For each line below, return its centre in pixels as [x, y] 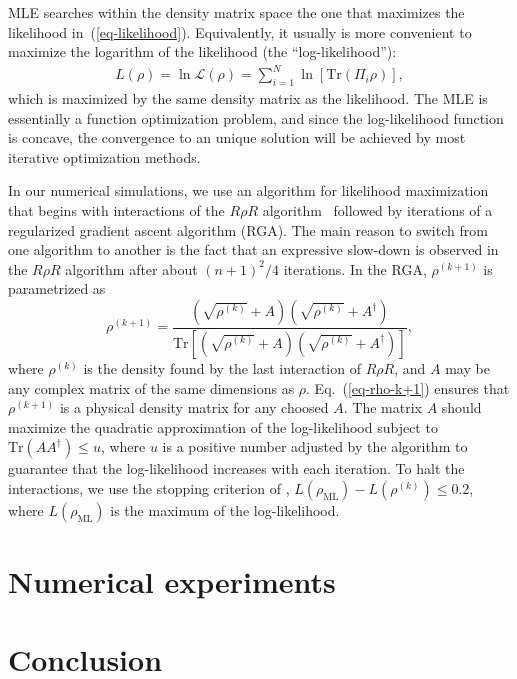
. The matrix [382, 407]
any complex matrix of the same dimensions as [151, 387]
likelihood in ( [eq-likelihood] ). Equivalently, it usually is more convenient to [240, 31]
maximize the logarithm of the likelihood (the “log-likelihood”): [202, 51]
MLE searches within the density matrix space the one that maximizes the [236, 12]
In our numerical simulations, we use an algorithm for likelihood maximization [248, 190]
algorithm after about [131, 268]
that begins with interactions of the [116, 210]
